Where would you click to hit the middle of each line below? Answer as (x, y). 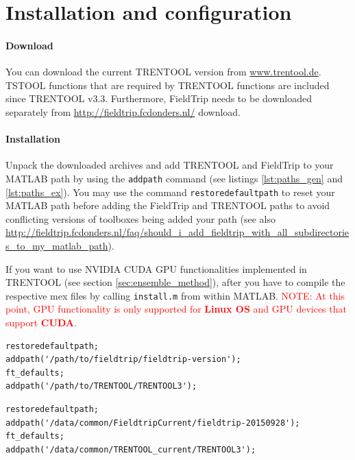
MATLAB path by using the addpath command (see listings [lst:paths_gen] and (174, 178)
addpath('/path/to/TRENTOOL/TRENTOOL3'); (101, 386)
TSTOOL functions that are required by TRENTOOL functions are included (168, 85)
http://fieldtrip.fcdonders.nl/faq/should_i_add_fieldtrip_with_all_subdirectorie (177, 232)
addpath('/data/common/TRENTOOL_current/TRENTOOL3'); (131, 449)
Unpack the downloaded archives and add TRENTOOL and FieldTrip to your (170, 165)
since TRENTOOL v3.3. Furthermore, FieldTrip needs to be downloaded (159, 98)
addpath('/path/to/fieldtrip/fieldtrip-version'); (123, 360)
